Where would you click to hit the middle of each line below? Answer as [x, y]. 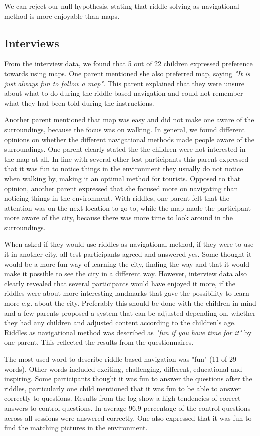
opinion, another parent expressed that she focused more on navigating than [121, 188]
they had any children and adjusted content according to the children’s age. [120, 323]
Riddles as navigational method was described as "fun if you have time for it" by [128, 332]
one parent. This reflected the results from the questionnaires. [99, 342]
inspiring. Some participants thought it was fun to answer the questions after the [128, 379]
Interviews [32, 43]
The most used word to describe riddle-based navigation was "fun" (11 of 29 [121, 359]
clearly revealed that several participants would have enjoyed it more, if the [120, 283]
